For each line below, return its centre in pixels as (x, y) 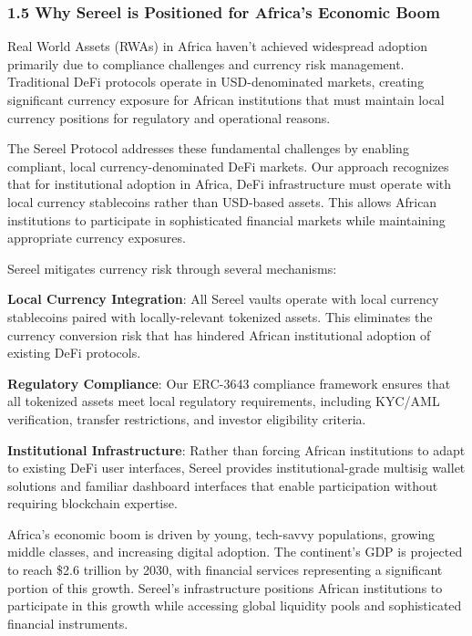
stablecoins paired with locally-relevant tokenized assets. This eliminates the (220, 316)
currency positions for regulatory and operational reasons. (169, 117)
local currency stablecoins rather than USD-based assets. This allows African (222, 201)
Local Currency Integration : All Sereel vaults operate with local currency (223, 299)
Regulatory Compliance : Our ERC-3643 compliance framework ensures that (229, 383)
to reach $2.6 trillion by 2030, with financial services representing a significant (225, 570)
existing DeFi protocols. (74, 353)
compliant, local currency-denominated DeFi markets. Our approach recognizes (228, 166)
